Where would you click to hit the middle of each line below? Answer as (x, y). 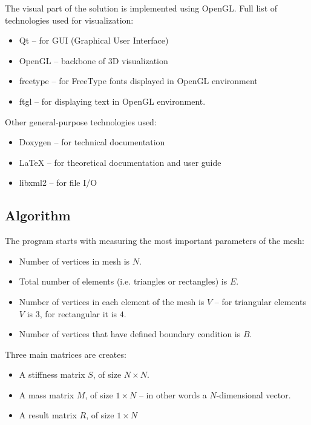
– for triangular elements (260, 301)
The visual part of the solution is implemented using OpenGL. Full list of (141, 8)
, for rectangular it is (78, 313)
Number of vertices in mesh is (74, 261)
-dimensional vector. (254, 394)
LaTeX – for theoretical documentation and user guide (120, 162)
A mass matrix (47, 394)
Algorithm (38, 215)
